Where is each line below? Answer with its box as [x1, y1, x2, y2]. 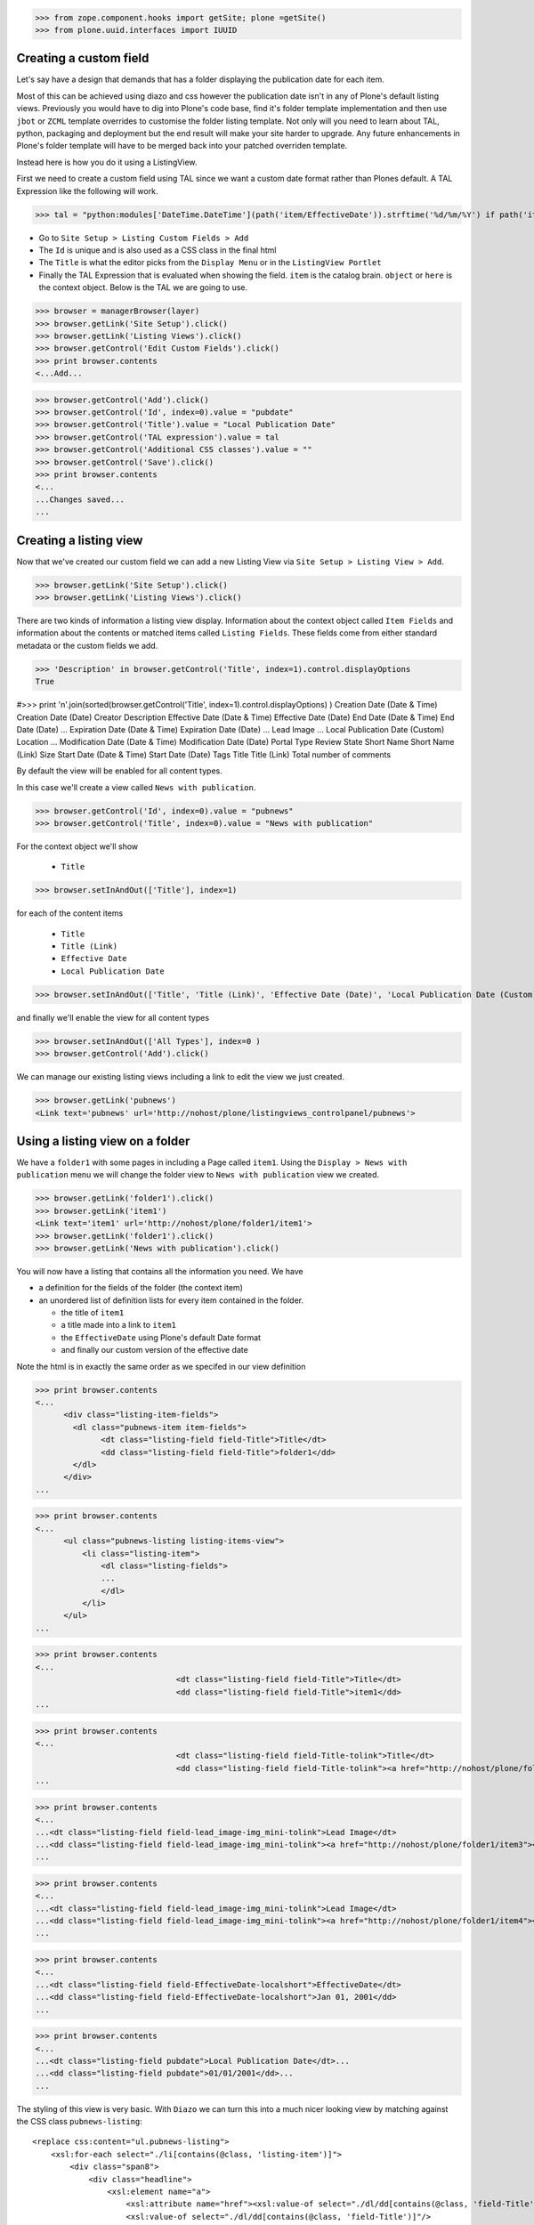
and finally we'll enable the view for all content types [16, 1012, 209, 1023]
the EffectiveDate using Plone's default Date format [61, 1331, 262, 1343]
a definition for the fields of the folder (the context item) [38, 1282, 244, 1293]
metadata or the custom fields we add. [16, 640, 158, 651]
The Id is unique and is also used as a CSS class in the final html [38, 245, 277, 255]
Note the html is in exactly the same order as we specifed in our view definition [16, 1361, 306, 1371]
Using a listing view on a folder [16, 1133, 190, 1148]
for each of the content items [16, 908, 124, 918]
